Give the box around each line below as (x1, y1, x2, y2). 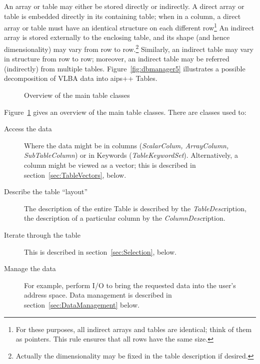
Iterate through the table (4, 230, 80, 240)
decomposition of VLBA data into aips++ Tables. (4, 73, 157, 83)
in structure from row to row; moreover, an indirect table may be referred (4, 53, 229, 64)
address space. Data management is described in (24, 290, 172, 300)
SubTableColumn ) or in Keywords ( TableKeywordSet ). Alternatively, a (24, 150, 238, 160)
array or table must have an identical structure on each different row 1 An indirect (4, 21, 254, 32)
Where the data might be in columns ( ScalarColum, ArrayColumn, (24, 140, 229, 150)
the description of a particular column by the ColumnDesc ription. (24, 213, 225, 223)
